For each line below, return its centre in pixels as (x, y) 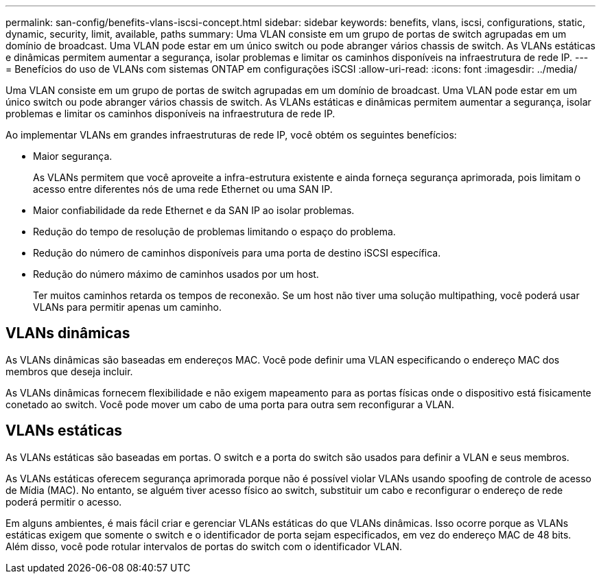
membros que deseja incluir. (69, 371)
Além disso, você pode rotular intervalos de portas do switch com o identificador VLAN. (204, 546)
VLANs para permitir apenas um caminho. (127, 307)
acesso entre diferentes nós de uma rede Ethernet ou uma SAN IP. (183, 189)
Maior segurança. (73, 156)
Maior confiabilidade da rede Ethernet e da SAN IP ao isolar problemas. (194, 210)
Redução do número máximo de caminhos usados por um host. (176, 274)
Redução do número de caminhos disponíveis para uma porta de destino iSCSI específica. (237, 253)
